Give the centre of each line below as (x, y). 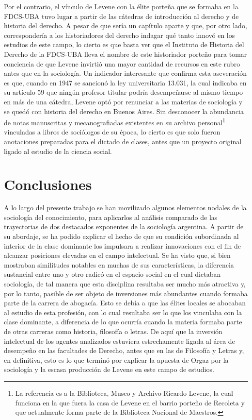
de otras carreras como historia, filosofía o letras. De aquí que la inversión (113, 331)
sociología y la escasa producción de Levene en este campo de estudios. (109, 369)
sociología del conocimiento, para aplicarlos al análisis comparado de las (111, 217)
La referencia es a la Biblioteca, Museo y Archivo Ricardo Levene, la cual (124, 393)
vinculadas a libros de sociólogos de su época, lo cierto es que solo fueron (112, 132)
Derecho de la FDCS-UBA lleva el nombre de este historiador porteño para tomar (126, 54)
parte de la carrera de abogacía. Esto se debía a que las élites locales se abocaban (125, 303)
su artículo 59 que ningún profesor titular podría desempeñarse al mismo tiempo (123, 92)
